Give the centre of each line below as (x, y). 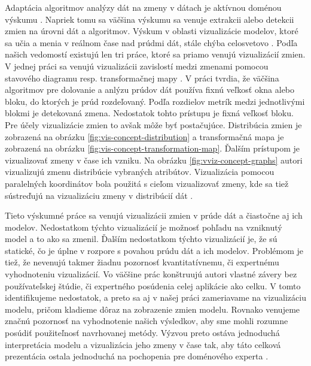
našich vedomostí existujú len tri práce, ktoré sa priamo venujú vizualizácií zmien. (155, 54)
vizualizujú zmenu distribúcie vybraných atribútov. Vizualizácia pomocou (140, 172)
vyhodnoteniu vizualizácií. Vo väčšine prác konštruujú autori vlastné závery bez (151, 274)
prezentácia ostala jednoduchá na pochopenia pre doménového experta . (137, 356)
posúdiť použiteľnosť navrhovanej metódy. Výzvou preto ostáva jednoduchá (142, 333)
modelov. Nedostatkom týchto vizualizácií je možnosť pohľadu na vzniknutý (144, 227)
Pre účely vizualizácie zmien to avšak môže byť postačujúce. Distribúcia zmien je (153, 124)
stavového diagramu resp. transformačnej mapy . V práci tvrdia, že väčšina (142, 78)
